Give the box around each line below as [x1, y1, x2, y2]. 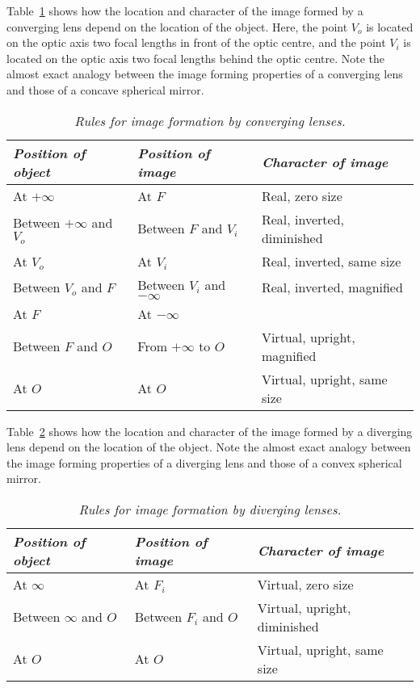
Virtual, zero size [257, 574, 354, 594]
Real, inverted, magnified [261, 278, 403, 297]
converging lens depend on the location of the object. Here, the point [6, 18, 348, 35]
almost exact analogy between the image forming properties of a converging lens [6, 65, 403, 82]
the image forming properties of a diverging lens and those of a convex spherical [6, 454, 402, 471]
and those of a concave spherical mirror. [6, 81, 204, 98]
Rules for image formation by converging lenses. [74, 111, 346, 130]
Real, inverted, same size [261, 251, 401, 271]
